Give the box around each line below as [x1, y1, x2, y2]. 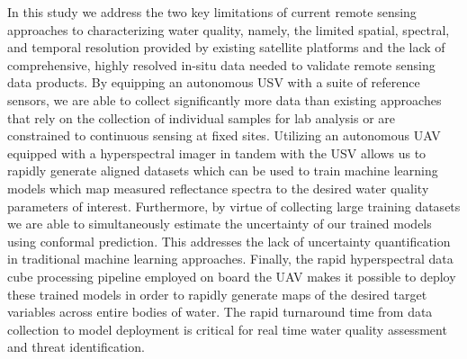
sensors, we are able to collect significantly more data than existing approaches [7, 90, 442, 109]
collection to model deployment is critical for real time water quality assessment [7, 319, 447, 338]
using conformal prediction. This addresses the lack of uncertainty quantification [7, 231, 451, 250]
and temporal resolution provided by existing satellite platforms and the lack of [7, 38, 445, 57]
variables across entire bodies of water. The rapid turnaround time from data [7, 302, 433, 321]
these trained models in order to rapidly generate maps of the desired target [7, 284, 427, 303]
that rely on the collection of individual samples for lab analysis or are [7, 108, 395, 127]
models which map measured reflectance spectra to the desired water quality [7, 178, 429, 197]
